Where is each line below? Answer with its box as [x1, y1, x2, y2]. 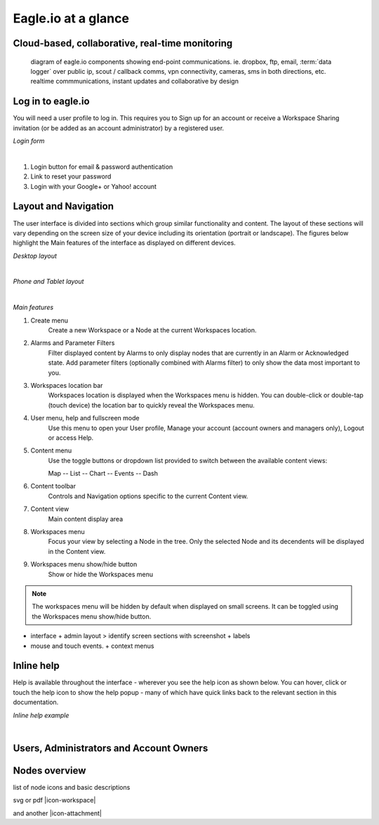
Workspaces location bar [30, 381, 103, 389]
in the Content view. [48, 547, 106, 555]
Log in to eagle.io [13, 96, 91, 108]
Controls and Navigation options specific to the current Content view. [48, 492, 248, 500]
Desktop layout [13, 252, 58, 260]
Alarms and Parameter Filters [30, 339, 115, 347]
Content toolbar [30, 482, 77, 491]
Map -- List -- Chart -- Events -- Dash [48, 469, 158, 478]
